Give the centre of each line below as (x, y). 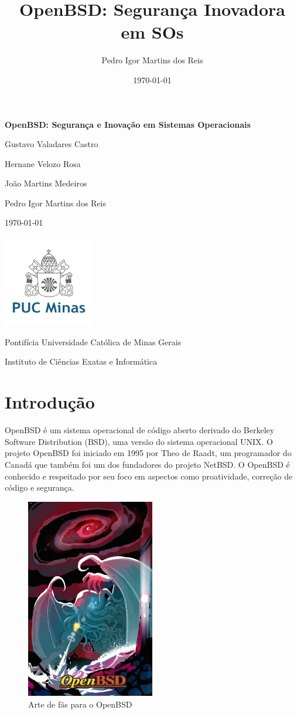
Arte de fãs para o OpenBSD (80, 704)
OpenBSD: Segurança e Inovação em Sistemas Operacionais (128, 124)
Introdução (50, 402)
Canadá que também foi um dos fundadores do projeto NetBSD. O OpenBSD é (147, 464)
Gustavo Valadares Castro (52, 144)
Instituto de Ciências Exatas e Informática (81, 361)
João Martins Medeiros (46, 183)
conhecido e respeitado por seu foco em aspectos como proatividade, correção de (149, 476)
